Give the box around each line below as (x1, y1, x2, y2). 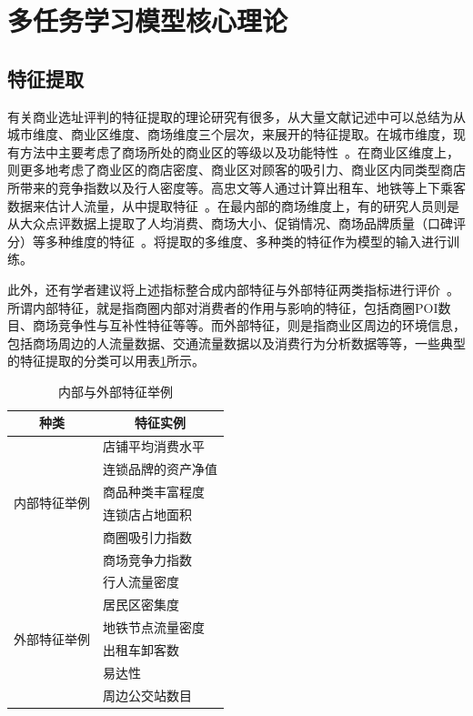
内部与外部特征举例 (58, 381, 173, 400)
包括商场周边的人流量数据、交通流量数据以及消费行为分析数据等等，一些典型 (7, 333, 466, 352)
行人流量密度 (103, 572, 179, 591)
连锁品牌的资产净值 (103, 459, 217, 479)
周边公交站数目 (103, 685, 192, 704)
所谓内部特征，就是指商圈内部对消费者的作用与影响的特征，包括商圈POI (7, 297, 438, 317)
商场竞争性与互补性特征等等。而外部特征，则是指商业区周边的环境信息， (32, 316, 466, 335)
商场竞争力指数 (103, 550, 192, 569)
